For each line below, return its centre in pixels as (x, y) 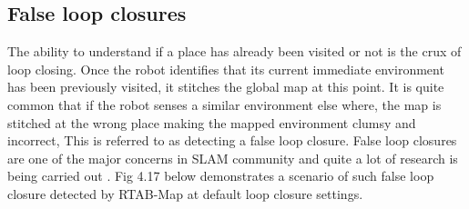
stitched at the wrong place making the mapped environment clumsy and (212, 122)
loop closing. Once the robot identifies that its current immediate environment (226, 69)
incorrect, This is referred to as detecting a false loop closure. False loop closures (232, 140)
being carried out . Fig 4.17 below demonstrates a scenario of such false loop (221, 176)
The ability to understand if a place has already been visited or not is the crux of (234, 51)
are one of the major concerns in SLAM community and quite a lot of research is (233, 158)
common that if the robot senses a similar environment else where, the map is (224, 104)
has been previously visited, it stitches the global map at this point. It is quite (226, 87)
